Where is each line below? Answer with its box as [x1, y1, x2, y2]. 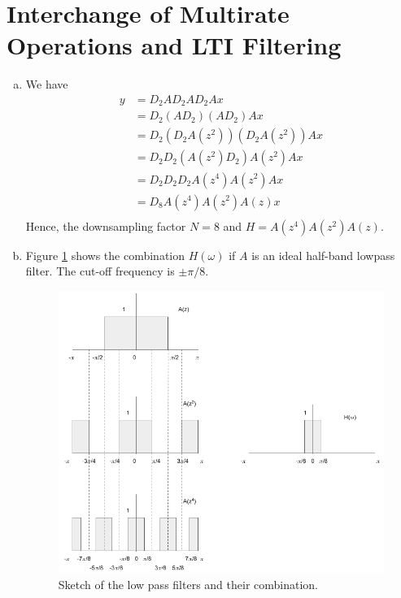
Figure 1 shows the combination [25, 246, 185, 263]
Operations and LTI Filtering [7, 28, 342, 62]
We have [25, 76, 68, 93]
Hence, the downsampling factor [25, 217, 186, 234]
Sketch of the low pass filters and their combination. [58, 575, 318, 592]
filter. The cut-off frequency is [25, 262, 175, 279]
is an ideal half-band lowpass [251, 246, 395, 263]
